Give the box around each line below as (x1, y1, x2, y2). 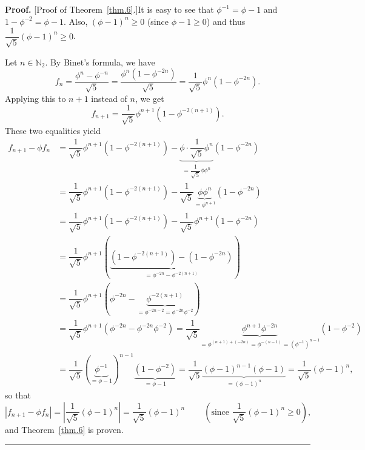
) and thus (206, 15, 246, 27)
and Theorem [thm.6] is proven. (5, 423, 124, 435)
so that (5, 389, 31, 401)
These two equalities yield (5, 124, 101, 136)
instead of (91, 92, 127, 104)
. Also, (63, 15, 88, 27)
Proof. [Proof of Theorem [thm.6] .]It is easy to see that (5, 3, 214, 15)
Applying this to (5, 92, 66, 104)
